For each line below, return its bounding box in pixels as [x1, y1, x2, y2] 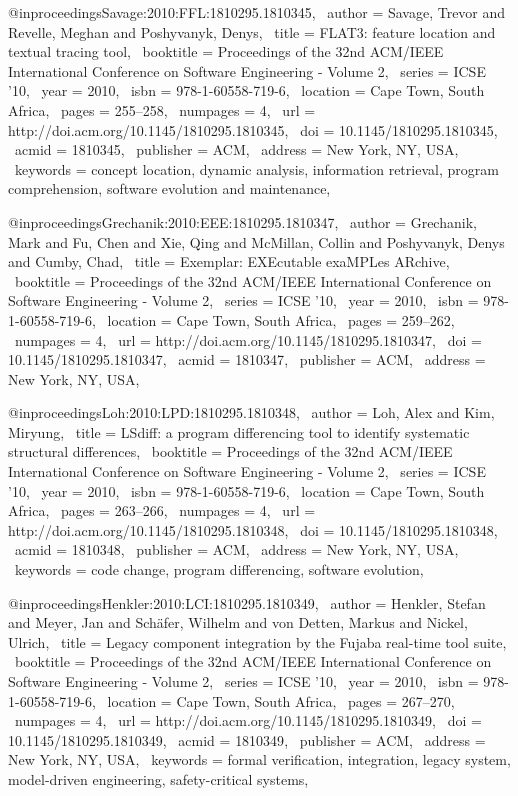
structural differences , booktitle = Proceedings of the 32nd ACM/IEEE [8, 441, 453, 462]
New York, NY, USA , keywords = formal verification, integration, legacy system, [8, 749, 511, 770]
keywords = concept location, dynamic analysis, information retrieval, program [14, 158, 499, 179]
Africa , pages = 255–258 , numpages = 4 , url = [8, 99, 316, 120]
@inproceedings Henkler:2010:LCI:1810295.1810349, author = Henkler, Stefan [8, 592, 486, 613]
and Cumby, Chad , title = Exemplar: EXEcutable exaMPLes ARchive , [8, 251, 450, 272]
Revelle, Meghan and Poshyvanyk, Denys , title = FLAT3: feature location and [8, 21, 496, 42]
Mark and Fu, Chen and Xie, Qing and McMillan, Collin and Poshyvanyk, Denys [8, 231, 505, 252]
